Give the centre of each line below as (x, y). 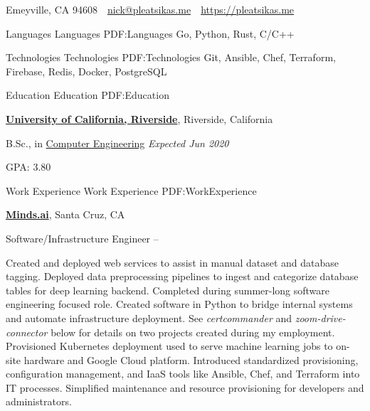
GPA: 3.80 (28, 167)
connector (27, 332)
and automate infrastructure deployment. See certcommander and (149, 317)
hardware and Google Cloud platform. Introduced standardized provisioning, (191, 359)
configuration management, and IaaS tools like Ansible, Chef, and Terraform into (183, 374)
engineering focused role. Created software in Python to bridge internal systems (179, 304)
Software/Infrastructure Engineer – (82, 238)
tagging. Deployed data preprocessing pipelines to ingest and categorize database (182, 276)
